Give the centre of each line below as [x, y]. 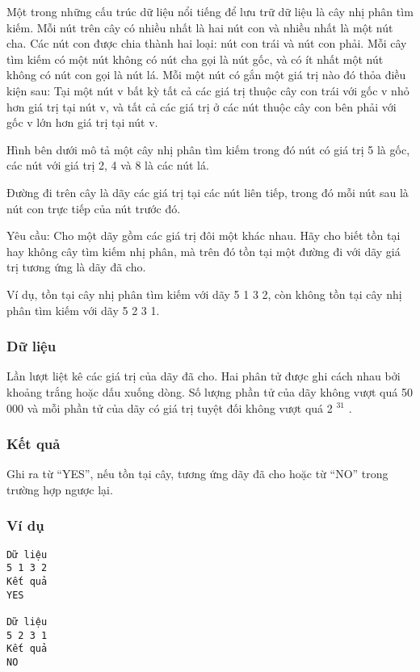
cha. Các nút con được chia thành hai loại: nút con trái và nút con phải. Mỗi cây [207, 43]
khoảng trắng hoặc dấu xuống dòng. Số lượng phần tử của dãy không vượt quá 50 [210, 391]
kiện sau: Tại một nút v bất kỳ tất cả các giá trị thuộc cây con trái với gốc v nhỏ [208, 90]
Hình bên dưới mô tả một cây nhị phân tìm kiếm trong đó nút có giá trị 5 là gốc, [208, 149]
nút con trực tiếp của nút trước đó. [94, 208]
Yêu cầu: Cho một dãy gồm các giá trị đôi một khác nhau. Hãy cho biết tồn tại [204, 235]
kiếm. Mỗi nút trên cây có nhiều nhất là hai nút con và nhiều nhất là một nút [200, 27]
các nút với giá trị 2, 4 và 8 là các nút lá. [108, 165]
